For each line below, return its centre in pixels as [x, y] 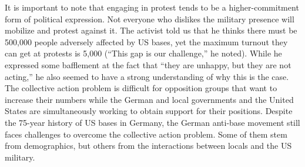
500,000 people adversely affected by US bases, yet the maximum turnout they [146, 41]
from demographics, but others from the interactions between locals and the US [148, 146]
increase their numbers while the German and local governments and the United [149, 99]
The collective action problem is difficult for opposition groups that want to [141, 88]
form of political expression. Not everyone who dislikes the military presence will [150, 19]
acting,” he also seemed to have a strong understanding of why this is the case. [147, 76]
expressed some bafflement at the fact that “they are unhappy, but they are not [148, 64]
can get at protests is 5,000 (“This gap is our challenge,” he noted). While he [143, 53]
